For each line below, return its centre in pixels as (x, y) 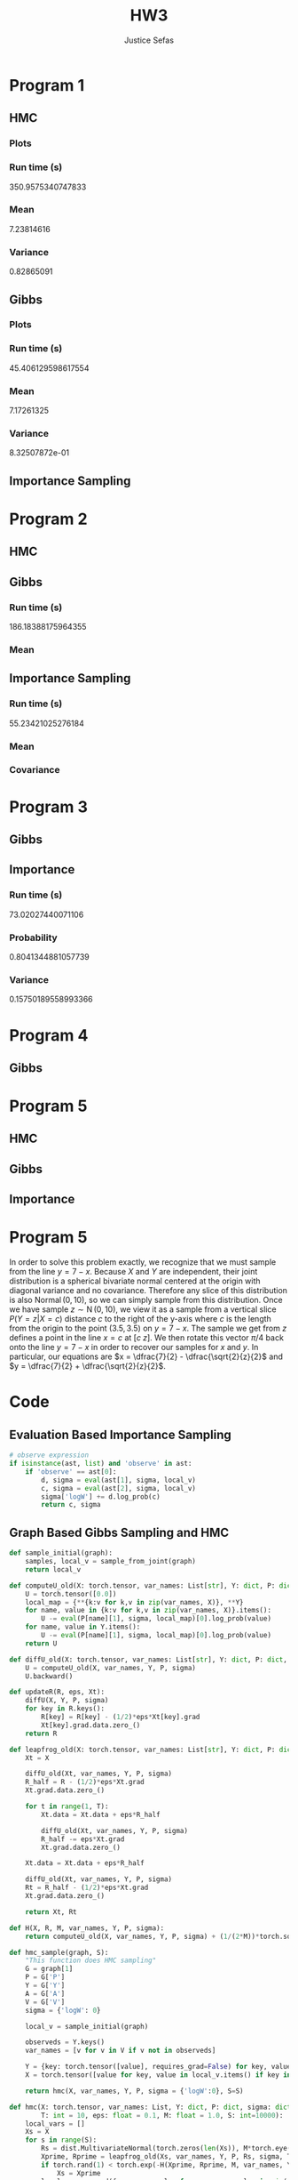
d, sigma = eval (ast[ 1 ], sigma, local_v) (119, 1480)
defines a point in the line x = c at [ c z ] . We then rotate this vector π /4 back (146, 1338)
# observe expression (49, 1455)
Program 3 (49, 807)
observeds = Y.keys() (65, 2042)
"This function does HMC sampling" (91, 1961)
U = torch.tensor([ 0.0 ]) (71, 1594)
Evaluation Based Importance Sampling (121, 1434)
